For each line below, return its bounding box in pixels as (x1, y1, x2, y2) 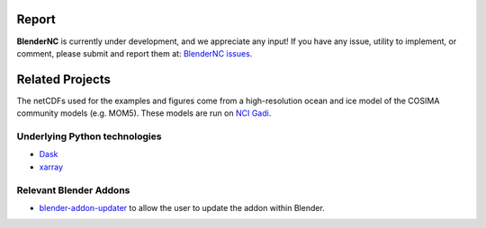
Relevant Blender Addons (16, 184, 130, 197)
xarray (39, 162, 63, 172)
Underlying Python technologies (16, 130, 162, 143)
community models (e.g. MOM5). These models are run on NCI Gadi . (16, 108, 272, 118)
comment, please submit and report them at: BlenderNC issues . (16, 48, 253, 58)
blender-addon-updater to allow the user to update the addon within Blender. (39, 202, 326, 213)
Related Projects (16, 72, 112, 87)
